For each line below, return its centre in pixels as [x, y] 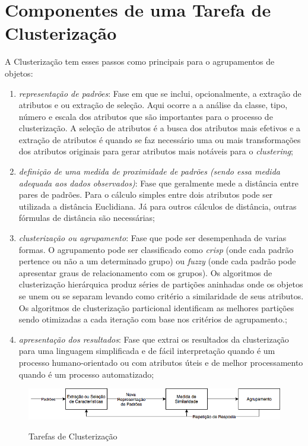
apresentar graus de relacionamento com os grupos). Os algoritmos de [145, 272]
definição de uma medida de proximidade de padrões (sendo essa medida [149, 171]
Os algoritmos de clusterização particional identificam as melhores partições [156, 307]
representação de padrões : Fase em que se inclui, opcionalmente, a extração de [160, 93]
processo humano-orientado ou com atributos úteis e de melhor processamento [161, 362]
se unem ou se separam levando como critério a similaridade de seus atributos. [161, 296]
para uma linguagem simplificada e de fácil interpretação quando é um [147, 351]
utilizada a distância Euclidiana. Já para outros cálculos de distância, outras [158, 206]
